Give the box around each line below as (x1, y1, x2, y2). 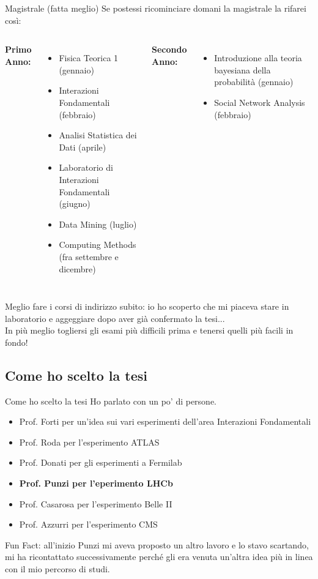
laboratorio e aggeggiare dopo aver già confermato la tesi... (5, 312, 225, 324)
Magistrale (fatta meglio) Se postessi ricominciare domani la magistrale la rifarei (5, 2, 306, 14)
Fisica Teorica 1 (59, 51, 119, 64)
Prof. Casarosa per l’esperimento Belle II (19, 497, 172, 510)
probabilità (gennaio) (214, 75, 294, 88)
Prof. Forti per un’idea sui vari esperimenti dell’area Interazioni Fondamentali (19, 415, 311, 428)
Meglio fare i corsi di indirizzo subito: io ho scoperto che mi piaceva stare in (5, 300, 289, 313)
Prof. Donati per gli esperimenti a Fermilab (19, 456, 182, 469)
